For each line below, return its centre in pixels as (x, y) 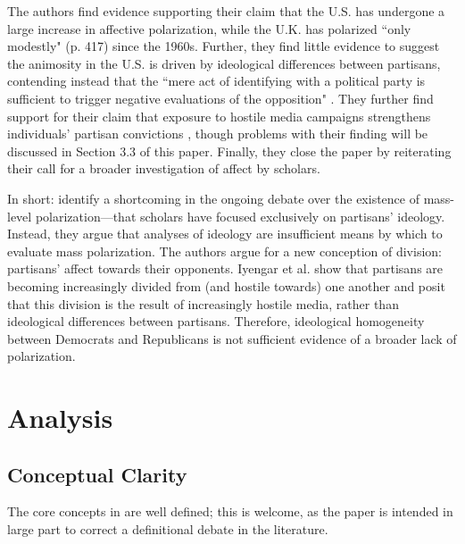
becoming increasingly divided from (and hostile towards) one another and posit (226, 285)
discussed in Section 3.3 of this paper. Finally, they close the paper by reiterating (229, 151)
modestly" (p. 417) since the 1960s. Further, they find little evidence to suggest (224, 46)
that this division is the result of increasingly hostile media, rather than (203, 303)
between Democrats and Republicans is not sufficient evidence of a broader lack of (232, 338)
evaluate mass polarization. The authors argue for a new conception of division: (224, 251)
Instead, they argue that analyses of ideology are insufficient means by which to (225, 234)
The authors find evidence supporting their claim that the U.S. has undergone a (226, 11)
